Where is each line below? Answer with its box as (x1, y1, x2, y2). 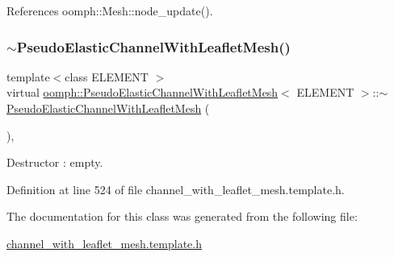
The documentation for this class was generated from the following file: (6, 208, 358, 225)
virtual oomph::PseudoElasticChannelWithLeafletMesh (6, 84, 279, 101)
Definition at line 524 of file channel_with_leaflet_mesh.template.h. (6, 180, 345, 197)
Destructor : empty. (6, 154, 103, 171)
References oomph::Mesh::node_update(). (6, 2, 213, 19)
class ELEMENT (65, 68, 149, 85)
